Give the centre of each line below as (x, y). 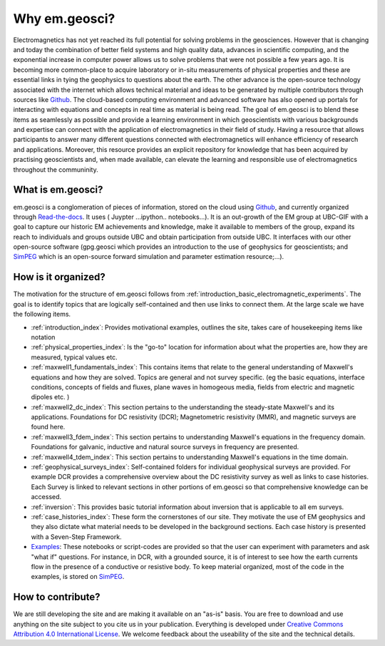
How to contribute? (57, 597)
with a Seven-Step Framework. (76, 537)
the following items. (42, 314)
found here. (48, 427)
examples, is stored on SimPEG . (78, 577)
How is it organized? (60, 277)
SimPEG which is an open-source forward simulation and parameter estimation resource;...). (149, 257)
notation (43, 337)
